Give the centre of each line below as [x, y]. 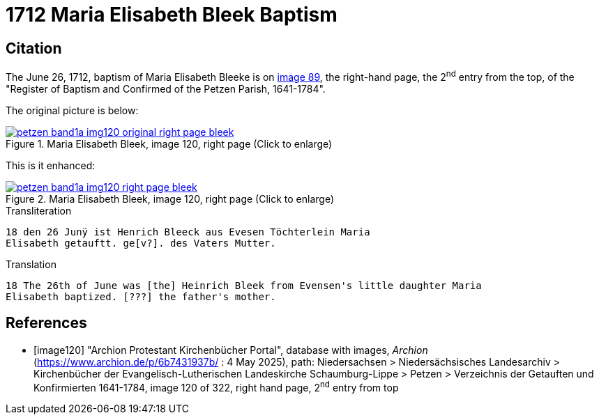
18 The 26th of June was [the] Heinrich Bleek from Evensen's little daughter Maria [244, 285]
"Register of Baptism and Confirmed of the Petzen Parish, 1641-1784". [166, 88]
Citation [34, 48]
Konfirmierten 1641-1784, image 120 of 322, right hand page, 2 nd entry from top [216, 386]
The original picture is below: [72, 110]
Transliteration [39, 210]
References [46, 323]
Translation [31, 264]
